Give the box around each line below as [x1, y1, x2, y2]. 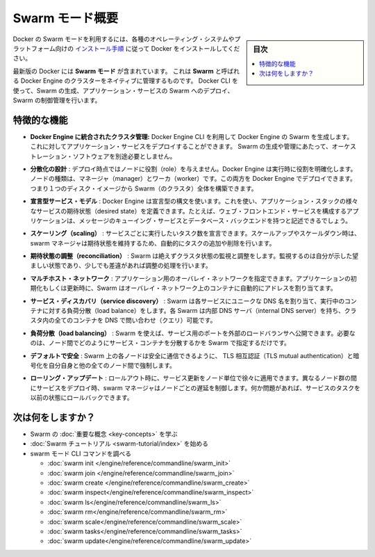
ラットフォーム [12, 44, 56, 52]
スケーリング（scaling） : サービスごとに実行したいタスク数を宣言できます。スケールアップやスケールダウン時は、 [30, 229, 361, 238]
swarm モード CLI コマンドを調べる [30, 449, 132, 458]
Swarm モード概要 [12, 10, 119, 26]
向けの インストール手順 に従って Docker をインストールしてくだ [55, 44, 240, 52]
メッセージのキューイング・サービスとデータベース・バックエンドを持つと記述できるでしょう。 [78, 216, 352, 225]
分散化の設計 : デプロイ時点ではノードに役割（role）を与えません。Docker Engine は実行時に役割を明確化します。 [30, 164, 357, 173]
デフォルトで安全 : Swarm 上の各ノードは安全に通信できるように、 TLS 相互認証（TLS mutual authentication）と [30, 351, 353, 360]
